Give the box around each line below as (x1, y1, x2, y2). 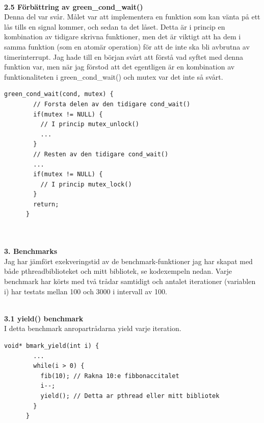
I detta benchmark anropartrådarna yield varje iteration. (4, 323, 181, 334)
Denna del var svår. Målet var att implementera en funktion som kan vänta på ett (4, 11, 260, 22)
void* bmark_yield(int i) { (4, 342, 99, 349)
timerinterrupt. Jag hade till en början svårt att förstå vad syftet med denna (4, 51, 243, 62)
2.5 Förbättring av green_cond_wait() (4, 1, 143, 12)
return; (33, 200, 59, 208)
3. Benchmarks (4, 246, 58, 256)
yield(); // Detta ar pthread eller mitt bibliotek (40, 392, 220, 400)
